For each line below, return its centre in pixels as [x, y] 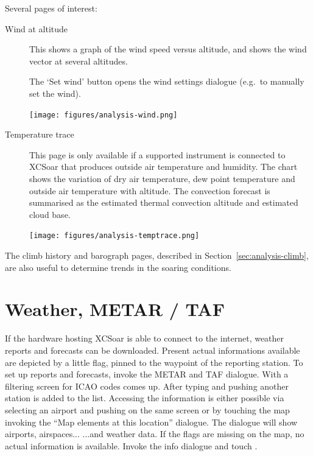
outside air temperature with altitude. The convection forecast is [150, 190]
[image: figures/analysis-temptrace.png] [114, 236]
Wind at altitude [37, 28]
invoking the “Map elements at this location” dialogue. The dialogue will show [151, 422]
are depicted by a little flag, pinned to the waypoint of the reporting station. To [154, 362]
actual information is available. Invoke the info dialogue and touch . [131, 445]
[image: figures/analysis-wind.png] [104, 115]
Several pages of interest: [51, 8]
